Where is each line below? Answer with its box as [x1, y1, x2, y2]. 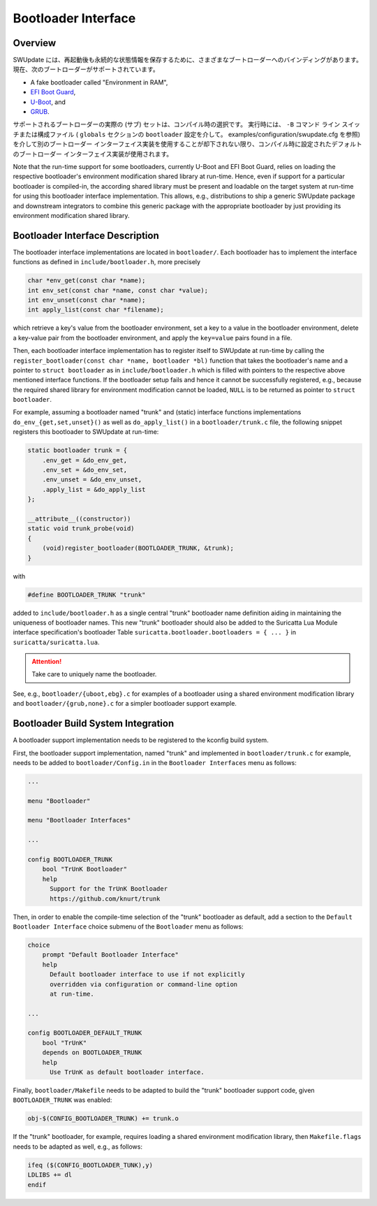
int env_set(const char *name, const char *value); [27, 286, 209, 294]
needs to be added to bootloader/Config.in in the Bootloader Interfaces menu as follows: [13, 758, 297, 767]
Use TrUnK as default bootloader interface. [50, 1068, 205, 1076]
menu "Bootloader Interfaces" [27, 816, 131, 824]
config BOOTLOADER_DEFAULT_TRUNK [27, 1029, 142, 1037]
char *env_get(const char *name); [27, 277, 146, 284]
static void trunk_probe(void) [27, 525, 135, 532]
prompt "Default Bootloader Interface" [42, 951, 179, 959]
